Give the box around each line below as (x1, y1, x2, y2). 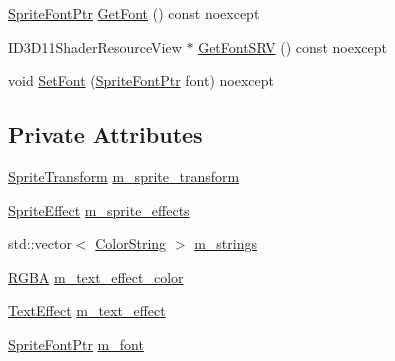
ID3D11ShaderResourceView (8, 36, 182, 57)
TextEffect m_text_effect (8, 300, 166, 321)
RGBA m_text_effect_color (8, 266, 184, 287)
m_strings (194, 233, 257, 254)
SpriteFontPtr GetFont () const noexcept (8, 3, 260, 23)
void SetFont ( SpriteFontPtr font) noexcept (8, 70, 274, 91)
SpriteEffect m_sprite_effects (8, 199, 190, 220)
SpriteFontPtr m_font (8, 333, 144, 354)
